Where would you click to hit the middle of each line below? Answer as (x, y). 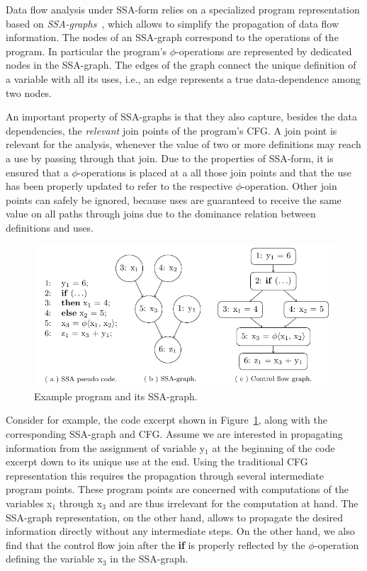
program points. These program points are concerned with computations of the (177, 489)
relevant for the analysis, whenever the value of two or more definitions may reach (183, 144)
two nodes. (29, 92)
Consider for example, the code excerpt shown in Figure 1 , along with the (166, 420)
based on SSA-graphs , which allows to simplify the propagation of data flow (173, 23)
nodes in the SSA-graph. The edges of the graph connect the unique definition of (181, 65)
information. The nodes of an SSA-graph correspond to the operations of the (172, 37)
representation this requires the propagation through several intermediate (165, 475)
